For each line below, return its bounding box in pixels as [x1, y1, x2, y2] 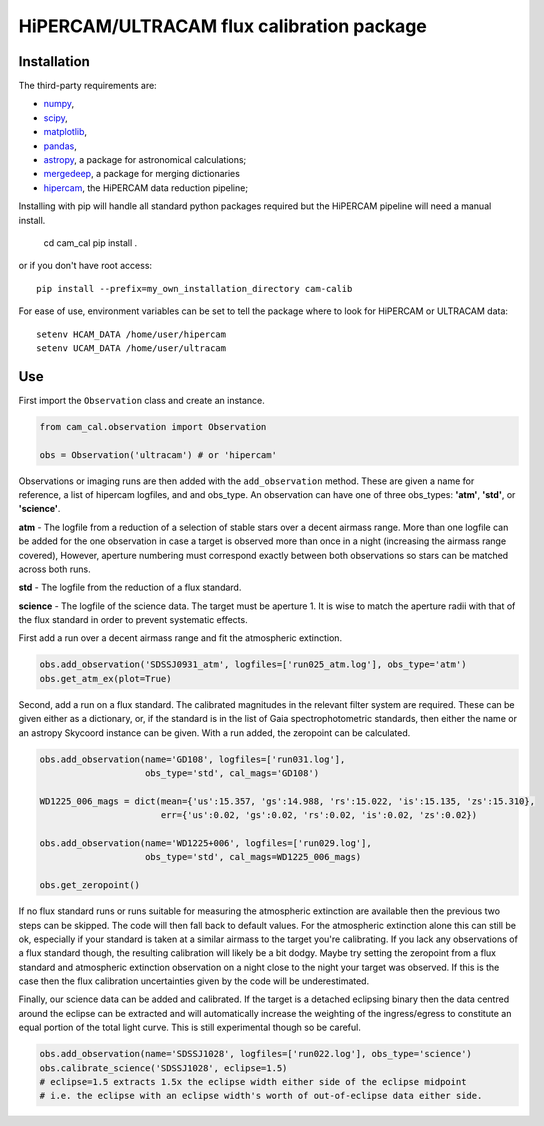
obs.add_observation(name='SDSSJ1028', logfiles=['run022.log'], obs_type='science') [39, 1048, 472, 1060]
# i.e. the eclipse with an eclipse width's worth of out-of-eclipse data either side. [39, 1090, 483, 1102]
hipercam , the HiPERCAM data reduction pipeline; [43, 181, 249, 194]
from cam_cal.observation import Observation [39, 421, 267, 432]
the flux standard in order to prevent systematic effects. [18, 614, 249, 626]
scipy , [43, 111, 69, 124]
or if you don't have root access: [18, 260, 153, 272]
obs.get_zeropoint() [39, 880, 140, 891]
